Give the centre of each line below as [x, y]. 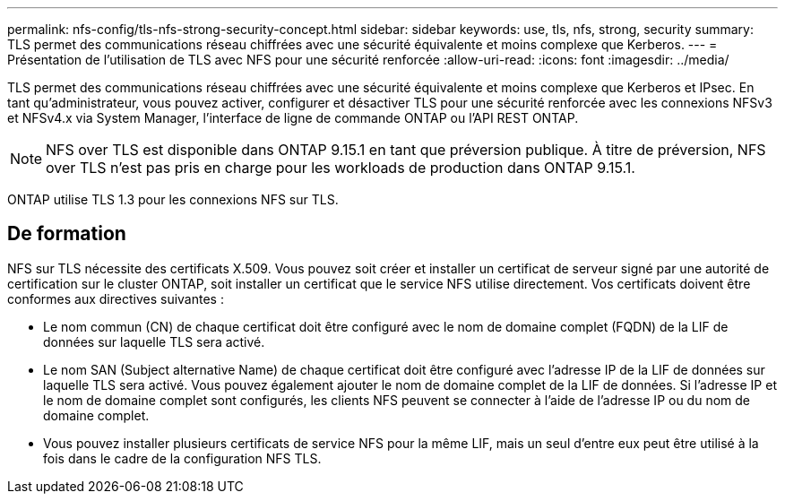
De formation [67, 234]
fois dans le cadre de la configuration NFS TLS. [182, 458]
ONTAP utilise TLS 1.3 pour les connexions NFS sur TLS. [173, 199]
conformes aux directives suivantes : [116, 298]
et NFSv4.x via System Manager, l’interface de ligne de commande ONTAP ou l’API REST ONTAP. [293, 118]
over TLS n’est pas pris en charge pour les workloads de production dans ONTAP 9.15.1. [341, 168]
